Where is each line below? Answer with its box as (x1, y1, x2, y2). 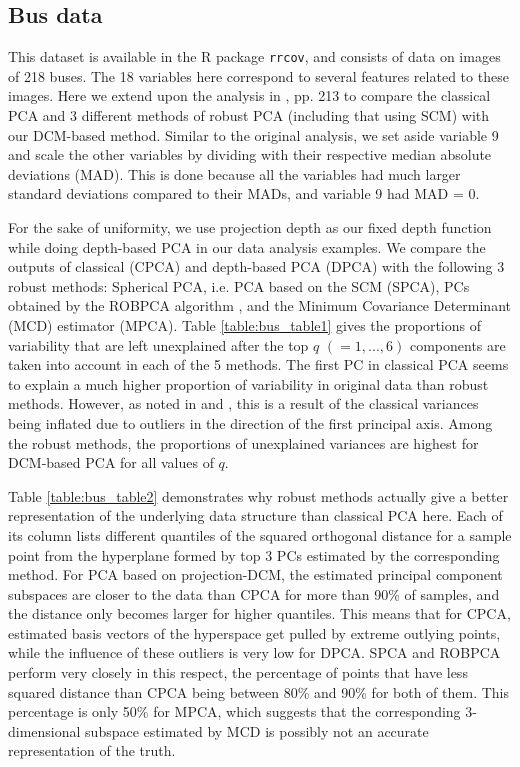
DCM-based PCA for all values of (8, 452, 214, 473)
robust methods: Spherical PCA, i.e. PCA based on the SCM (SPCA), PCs (8, 275, 470, 296)
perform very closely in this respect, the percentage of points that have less (8, 662, 468, 683)
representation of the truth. (8, 740, 176, 761)
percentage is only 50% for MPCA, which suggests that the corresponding (8, 701, 461, 722)
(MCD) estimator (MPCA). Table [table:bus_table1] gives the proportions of (8, 314, 481, 335)
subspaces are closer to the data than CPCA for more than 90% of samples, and (8, 583, 500, 604)
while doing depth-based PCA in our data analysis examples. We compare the (8, 236, 486, 257)
